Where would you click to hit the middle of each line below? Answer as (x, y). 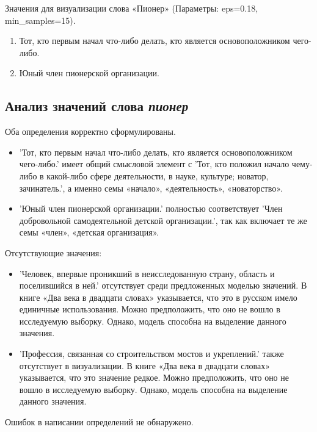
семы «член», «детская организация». (89, 232)
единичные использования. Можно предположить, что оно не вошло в (150, 309)
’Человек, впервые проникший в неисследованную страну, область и (147, 273)
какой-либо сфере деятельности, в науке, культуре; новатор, (158, 175)
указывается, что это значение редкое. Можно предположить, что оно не (154, 377)
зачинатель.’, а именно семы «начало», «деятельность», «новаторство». (151, 188)
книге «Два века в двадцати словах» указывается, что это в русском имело (158, 297)
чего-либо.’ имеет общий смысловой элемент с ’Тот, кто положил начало (154, 164)
